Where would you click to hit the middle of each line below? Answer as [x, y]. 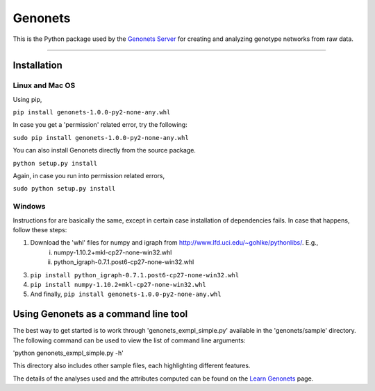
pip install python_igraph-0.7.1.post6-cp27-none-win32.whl [135, 275]
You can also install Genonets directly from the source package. [104, 150]
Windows [29, 207]
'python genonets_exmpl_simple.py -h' [68, 353]
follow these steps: [40, 229]
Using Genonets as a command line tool [100, 314]
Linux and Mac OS [44, 85]
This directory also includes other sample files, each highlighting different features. [132, 366]
